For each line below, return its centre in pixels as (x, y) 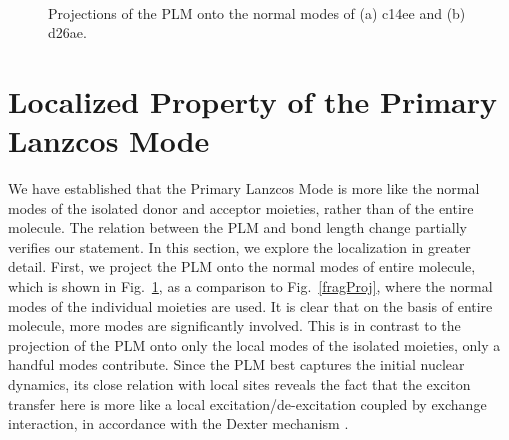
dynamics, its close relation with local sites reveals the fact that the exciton (239, 384)
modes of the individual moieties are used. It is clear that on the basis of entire (250, 305)
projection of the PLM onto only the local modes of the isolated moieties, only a (254, 344)
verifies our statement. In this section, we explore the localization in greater (239, 246)
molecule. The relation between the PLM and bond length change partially (237, 227)
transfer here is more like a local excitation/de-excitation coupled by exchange (247, 403)
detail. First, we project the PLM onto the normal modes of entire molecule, (242, 266)
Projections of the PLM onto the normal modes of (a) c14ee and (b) (257, 12)
